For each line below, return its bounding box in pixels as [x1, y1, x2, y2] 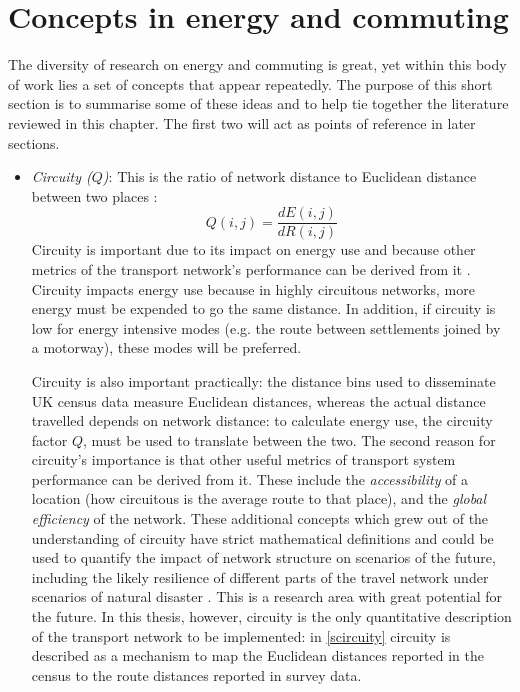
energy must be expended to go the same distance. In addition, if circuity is [31, 298, 496, 319]
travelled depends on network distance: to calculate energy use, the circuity [31, 410, 493, 431]
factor [31, 429, 68, 450]
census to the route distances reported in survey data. [31, 664, 362, 685]
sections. [8, 132, 60, 153]
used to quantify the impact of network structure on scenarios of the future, [31, 547, 496, 568]
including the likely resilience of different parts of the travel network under [31, 566, 489, 587]
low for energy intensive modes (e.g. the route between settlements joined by [31, 317, 501, 338]
